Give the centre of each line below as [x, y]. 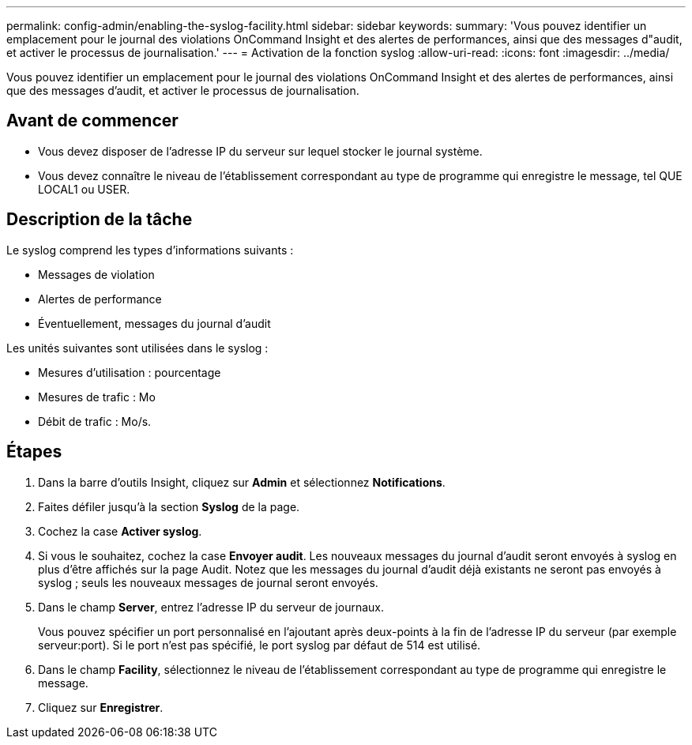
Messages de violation [96, 274]
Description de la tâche [100, 220]
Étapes [34, 452]
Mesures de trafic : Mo [97, 397]
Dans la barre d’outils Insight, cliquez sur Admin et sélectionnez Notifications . [242, 482]
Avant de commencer [92, 121]
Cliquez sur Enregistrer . [101, 707]
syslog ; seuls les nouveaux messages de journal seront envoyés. [208, 582]
